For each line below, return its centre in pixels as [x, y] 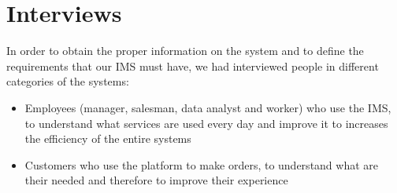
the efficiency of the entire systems [108, 138]
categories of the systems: [68, 81]
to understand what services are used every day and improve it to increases [206, 123]
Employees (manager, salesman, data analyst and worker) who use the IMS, [208, 107]
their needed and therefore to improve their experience [156, 180]
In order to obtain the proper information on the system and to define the [185, 51]
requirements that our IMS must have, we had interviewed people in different [193, 66]
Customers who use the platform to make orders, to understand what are [202, 164]
